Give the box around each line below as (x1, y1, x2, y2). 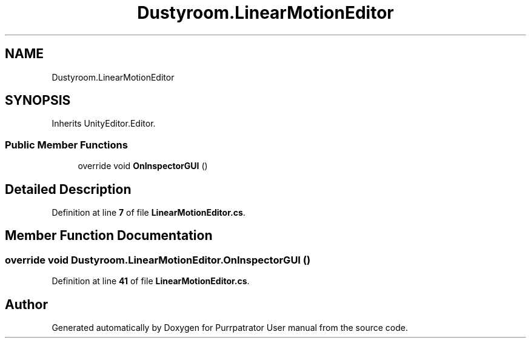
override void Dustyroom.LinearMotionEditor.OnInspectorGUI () (5, 253, 311, 266)
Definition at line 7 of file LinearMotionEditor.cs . (52, 207, 245, 218)
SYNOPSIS (5, 93, 71, 108)
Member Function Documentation (5, 228, 213, 244)
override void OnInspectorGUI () (78, 161, 208, 171)
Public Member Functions (5, 138, 128, 151)
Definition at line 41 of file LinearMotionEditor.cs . (52, 276, 250, 287)
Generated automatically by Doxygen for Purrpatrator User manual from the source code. (52, 322, 408, 333)
